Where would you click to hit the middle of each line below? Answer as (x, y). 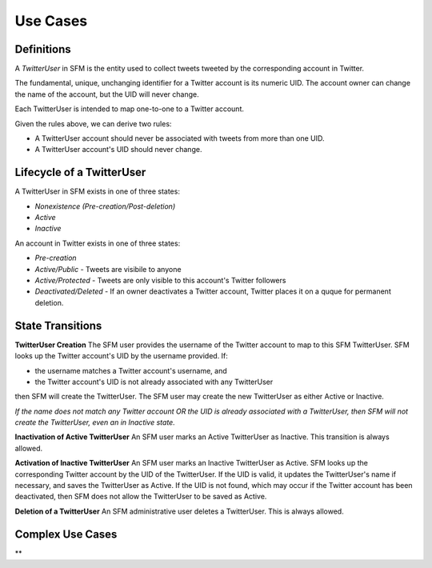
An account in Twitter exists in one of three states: (98, 243)
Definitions (43, 49)
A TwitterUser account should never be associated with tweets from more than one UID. (180, 138)
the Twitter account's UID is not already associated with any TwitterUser (154, 382)
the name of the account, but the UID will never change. (107, 94)
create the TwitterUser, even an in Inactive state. (95, 422)
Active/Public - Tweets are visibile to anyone (108, 269)
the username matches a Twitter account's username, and (131, 370)
